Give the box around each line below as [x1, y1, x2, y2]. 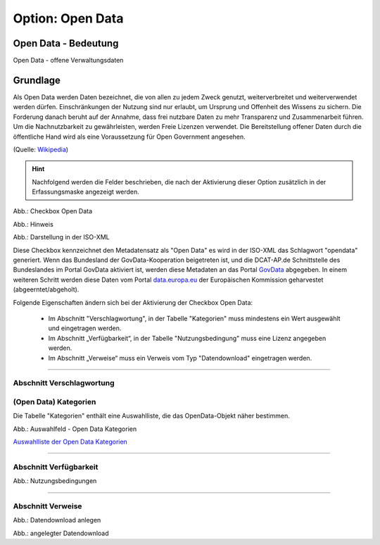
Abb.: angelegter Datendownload [13, 529, 109, 537]
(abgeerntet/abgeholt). [13, 285, 80, 294]
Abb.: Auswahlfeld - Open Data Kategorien [13, 425, 137, 433]
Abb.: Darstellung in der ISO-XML [13, 233, 110, 242]
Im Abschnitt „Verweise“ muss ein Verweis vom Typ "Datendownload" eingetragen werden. [48, 353, 312, 362]
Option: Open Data [13, 11, 124, 26]
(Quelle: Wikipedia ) [13, 145, 69, 154]
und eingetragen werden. [48, 324, 122, 332]
